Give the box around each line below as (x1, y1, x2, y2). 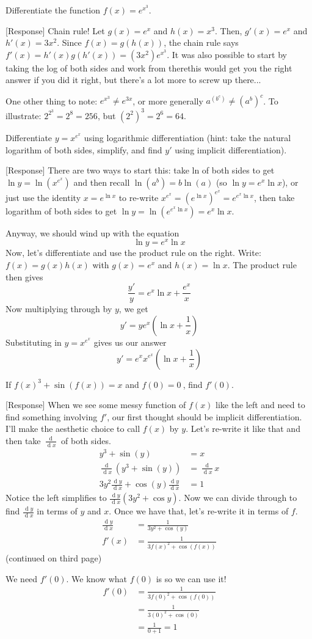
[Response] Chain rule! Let (5, 24, 105, 37)
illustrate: (5, 109, 42, 122)
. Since (57, 36, 82, 49)
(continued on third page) (5, 551, 102, 564)
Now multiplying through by (5, 302, 112, 315)
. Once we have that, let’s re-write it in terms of (109, 505, 289, 517)
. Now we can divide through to (178, 491, 297, 504)
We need (5, 572, 38, 585)
